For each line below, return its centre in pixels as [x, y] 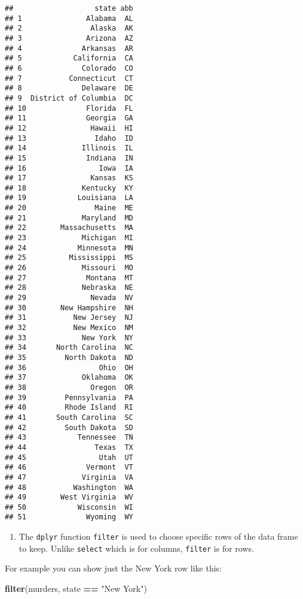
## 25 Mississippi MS [69, 258]
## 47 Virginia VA [69, 477]
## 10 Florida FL [69, 108]
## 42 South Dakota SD [69, 427]
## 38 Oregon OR [69, 387]
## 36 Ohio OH [69, 367]
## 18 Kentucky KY [69, 188]
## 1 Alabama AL [69, 18]
